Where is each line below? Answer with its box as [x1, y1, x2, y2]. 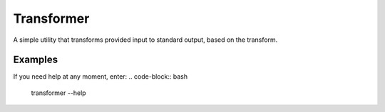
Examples [13, 54, 58, 66]
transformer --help [31, 89, 86, 97]
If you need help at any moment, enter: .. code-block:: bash [13, 72, 188, 81]
